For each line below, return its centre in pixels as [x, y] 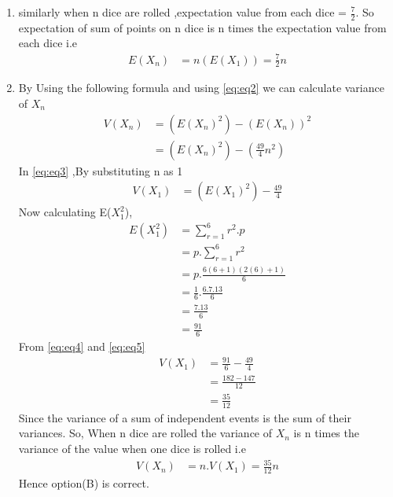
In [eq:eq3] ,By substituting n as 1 [101, 170]
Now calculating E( [65, 212]
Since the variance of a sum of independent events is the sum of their [185, 417]
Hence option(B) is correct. [84, 482]
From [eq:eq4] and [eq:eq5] [82, 346]
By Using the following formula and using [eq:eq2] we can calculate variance [201, 88]
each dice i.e [48, 43]
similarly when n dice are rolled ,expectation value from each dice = [182, 12]
